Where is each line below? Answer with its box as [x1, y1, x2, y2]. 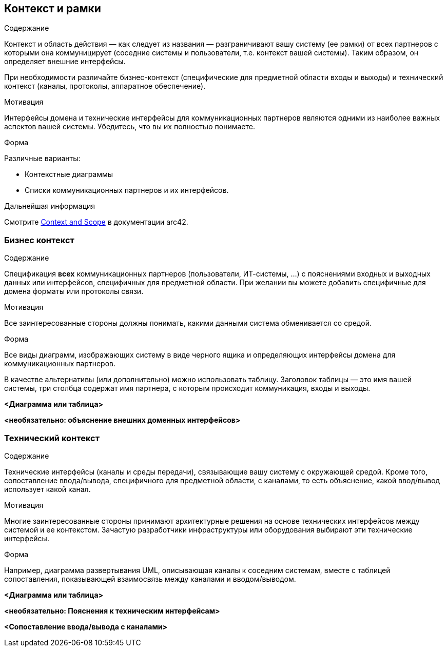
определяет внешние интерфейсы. [4, 57, 126, 66]
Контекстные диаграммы [25, 170, 113, 179]
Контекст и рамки [4, 2, 101, 15]
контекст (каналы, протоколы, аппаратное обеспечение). [4, 82, 206, 91]
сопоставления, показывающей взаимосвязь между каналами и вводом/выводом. [4, 574, 296, 583]
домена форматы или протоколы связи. [4, 287, 144, 296]
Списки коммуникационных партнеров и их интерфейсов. [25, 186, 229, 195]
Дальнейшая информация [4, 202, 95, 211]
